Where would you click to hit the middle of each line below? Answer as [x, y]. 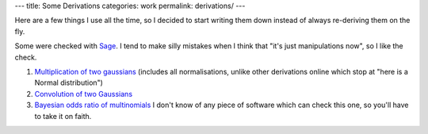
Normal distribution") [69, 82]
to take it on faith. [63, 116]
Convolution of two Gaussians [84, 94]
